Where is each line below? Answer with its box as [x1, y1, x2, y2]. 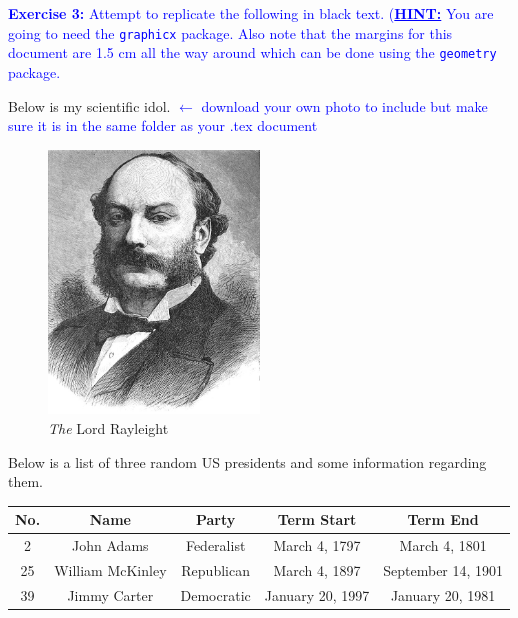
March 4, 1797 [273, 535, 361, 556]
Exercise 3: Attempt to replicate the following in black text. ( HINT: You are [8, 3, 494, 23]
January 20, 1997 [264, 584, 370, 605]
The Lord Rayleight [48, 418, 169, 439]
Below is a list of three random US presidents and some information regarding [8, 451, 487, 472]
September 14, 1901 [383, 559, 504, 580]
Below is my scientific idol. [8, 95, 171, 116]
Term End [407, 509, 479, 530]
